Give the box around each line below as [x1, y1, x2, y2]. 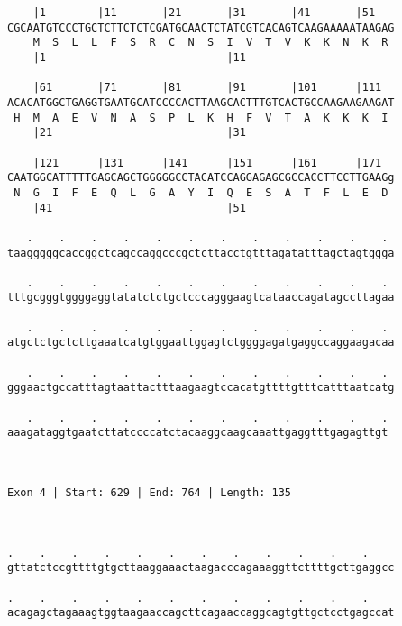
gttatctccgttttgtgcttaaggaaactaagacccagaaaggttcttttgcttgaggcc [7, 561, 395, 575]
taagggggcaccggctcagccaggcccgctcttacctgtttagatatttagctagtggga [7, 246, 395, 259]
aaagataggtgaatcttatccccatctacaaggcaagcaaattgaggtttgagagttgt [7, 426, 388, 440]
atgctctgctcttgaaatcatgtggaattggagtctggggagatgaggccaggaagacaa [7, 336, 395, 349]
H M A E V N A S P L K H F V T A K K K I [14, 111, 388, 124]
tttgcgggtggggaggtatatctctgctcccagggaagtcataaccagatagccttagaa [7, 291, 395, 304]
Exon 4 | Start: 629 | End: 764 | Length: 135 [7, 486, 291, 499]
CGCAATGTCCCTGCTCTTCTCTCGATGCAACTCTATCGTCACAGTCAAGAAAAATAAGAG [7, 21, 395, 34]
